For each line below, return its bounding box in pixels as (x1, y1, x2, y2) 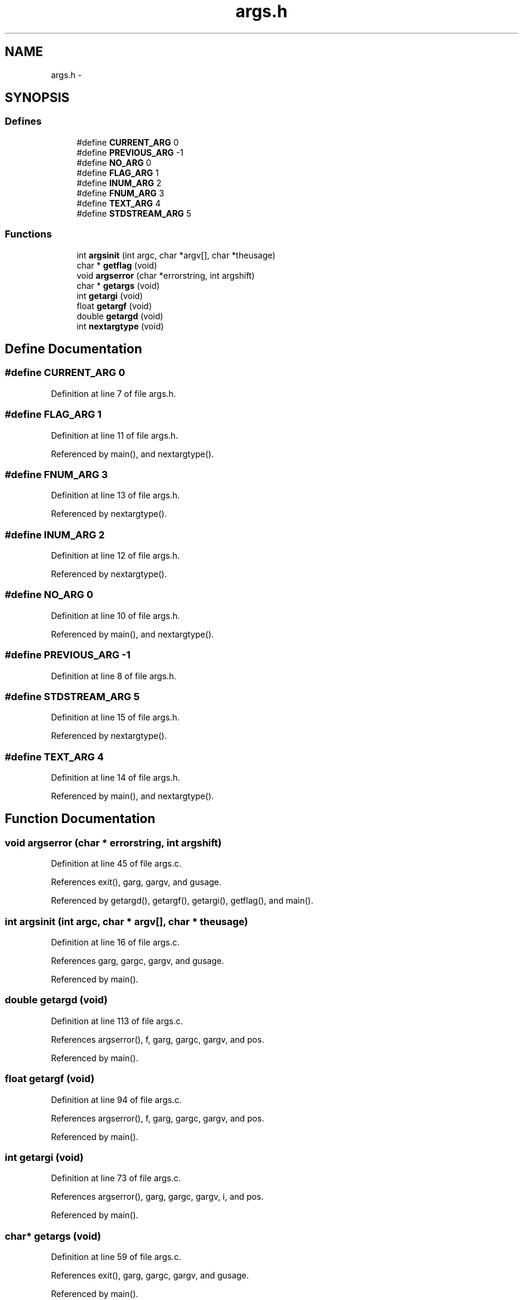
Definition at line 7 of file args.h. (51, 388, 176, 399)
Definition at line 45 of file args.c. (51, 858, 181, 869)
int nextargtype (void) (76, 321, 164, 331)
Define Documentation (5, 341, 142, 356)
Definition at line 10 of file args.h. (51, 610, 180, 621)
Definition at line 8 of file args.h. (51, 670, 177, 681)
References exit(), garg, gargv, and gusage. (51, 877, 221, 888)
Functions (5, 228, 52, 241)
